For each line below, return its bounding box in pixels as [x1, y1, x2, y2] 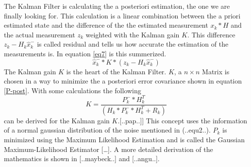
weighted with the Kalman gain [85, 29, 180, 39]
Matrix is [202, 66, 230, 76]
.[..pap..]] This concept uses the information [117, 115, 248, 125]
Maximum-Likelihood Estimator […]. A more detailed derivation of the [4, 144, 213, 154]
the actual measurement [4, 29, 75, 39]
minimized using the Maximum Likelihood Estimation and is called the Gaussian [4, 134, 245, 144]
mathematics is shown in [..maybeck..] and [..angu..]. [4, 153, 160, 164]
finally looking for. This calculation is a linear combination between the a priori [4, 10, 241, 20]
